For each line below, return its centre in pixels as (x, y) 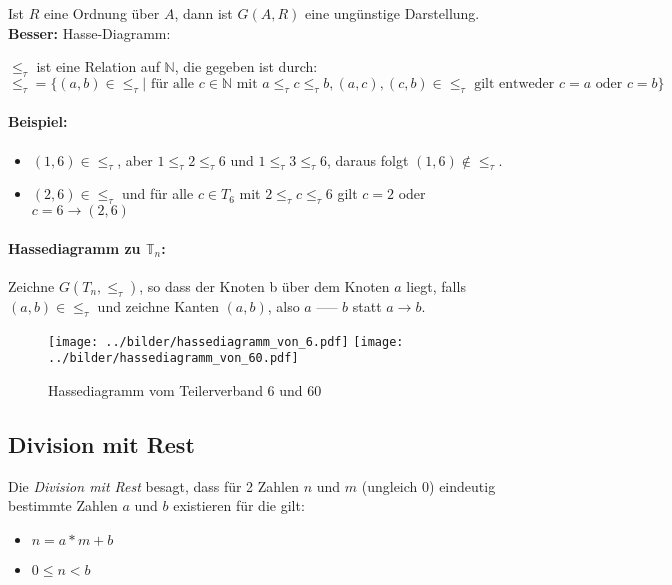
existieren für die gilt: (239, 505)
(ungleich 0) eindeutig (428, 485)
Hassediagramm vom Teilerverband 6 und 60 (185, 390)
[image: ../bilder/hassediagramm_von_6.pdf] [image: (226, 341)
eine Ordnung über (101, 13)
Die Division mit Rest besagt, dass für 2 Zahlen (154, 485)
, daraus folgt (367, 159)
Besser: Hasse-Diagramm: (89, 32)
